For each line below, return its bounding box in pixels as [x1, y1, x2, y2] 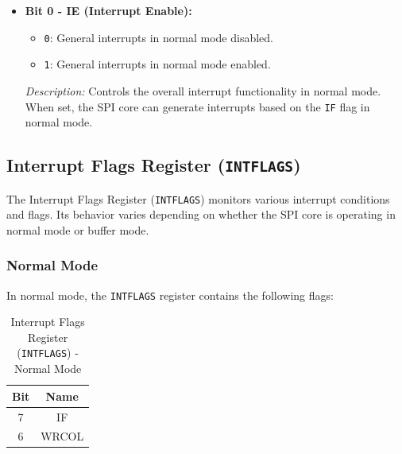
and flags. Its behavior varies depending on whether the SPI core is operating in [6, 206, 396, 223]
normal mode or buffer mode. [6, 221, 149, 238]
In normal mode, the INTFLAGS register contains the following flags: [6, 286, 334, 303]
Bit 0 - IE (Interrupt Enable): [25, 2, 192, 18]
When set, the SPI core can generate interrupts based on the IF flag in [25, 98, 370, 114]
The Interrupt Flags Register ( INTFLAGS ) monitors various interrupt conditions [6, 190, 390, 207]
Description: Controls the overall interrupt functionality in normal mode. [25, 82, 381, 99]
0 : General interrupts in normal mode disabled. [44, 29, 273, 45]
